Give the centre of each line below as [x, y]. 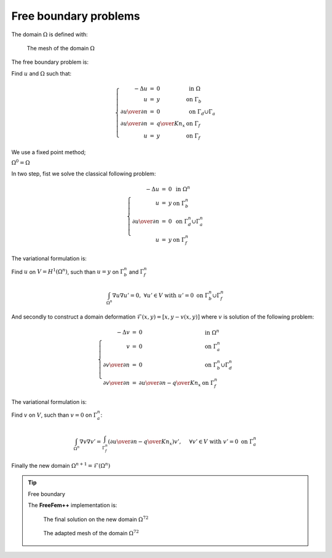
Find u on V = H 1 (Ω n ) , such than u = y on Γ [68, 271]
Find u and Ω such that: [41, 73]
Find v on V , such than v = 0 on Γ [54, 415]
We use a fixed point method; [49, 152]
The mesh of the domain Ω [61, 48]
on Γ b [194, 100]
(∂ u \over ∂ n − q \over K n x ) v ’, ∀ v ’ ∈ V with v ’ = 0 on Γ [181, 442]
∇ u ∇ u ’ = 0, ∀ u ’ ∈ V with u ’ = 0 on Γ [160, 295]
